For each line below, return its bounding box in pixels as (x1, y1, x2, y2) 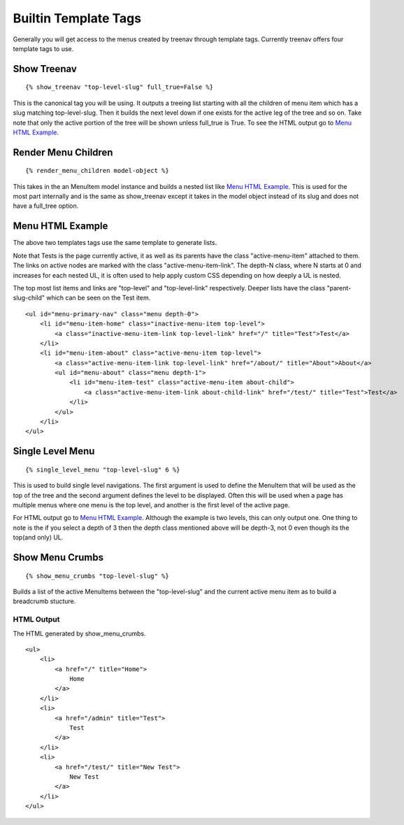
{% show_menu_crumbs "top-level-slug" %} (25, 572, 169, 580)
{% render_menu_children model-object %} (25, 167, 169, 175)
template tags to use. (13, 44, 74, 52)
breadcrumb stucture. (13, 597, 76, 605)
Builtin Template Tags (13, 10, 142, 26)
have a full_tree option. (13, 202, 79, 210)
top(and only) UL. (13, 533, 64, 542)
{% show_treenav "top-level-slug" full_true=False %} (25, 83, 213, 91)
